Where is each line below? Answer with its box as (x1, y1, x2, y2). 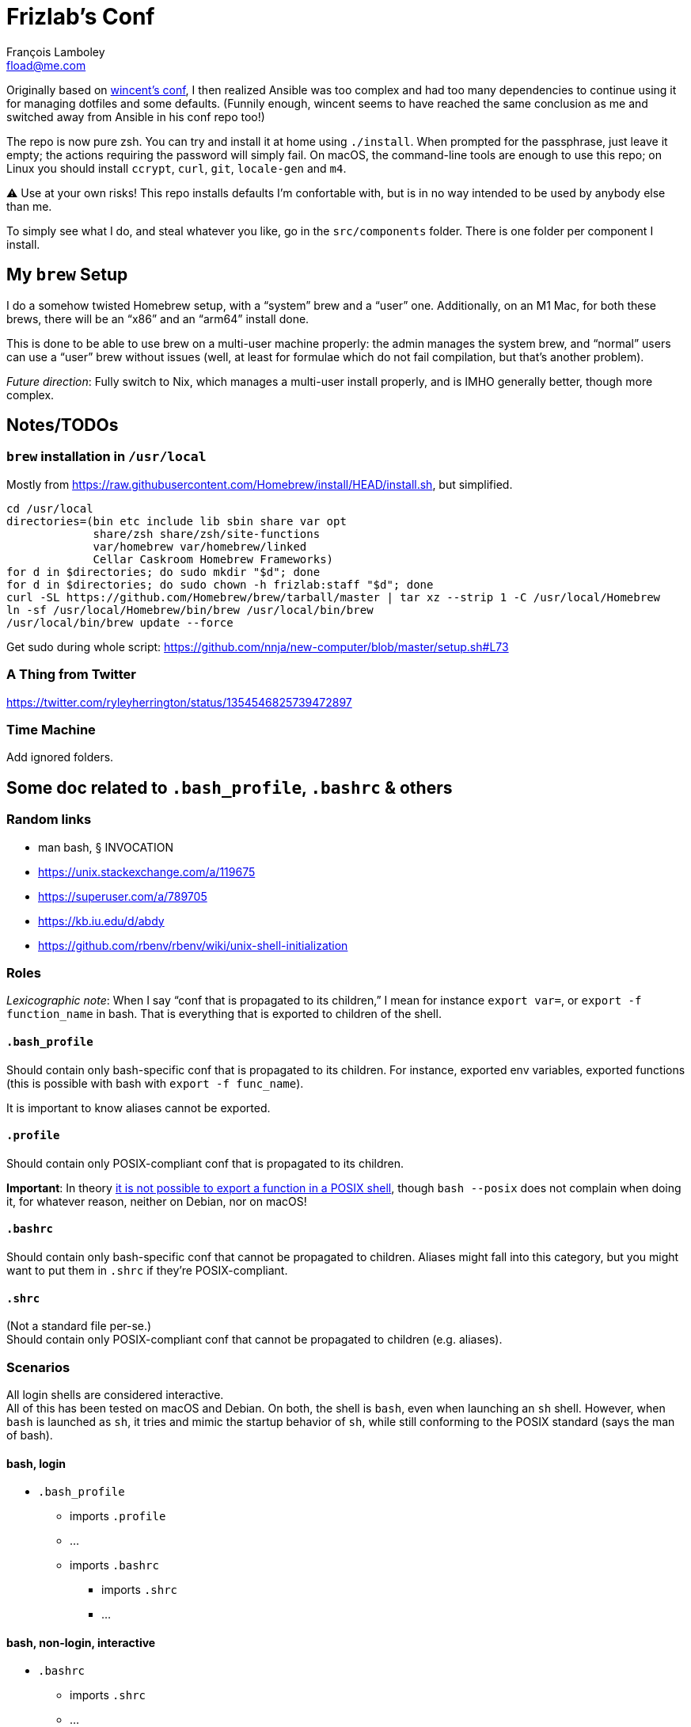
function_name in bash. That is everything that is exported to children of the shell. (6, 1007, 442, 1021)
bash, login (6, 1456, 66, 1470)
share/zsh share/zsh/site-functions (93, 527, 321, 540)
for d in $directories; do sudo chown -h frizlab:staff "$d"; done (6, 578, 434, 591)
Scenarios (6, 1359, 70, 1375)
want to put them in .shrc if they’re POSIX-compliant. (6, 1263, 288, 1277)
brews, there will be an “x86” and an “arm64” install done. (6, 311, 309, 326)
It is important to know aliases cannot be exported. (6, 1100, 271, 1115)
